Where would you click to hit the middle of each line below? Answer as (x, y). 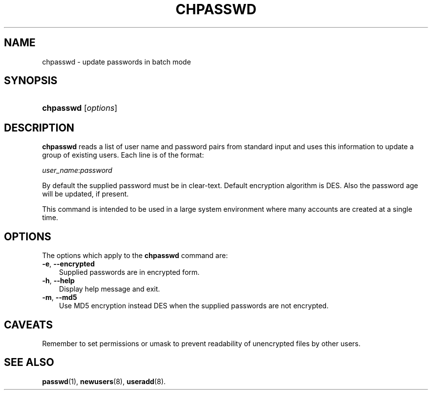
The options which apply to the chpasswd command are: (135, 256)
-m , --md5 (60, 297)
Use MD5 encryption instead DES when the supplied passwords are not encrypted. (194, 306)
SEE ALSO (29, 362)
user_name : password (77, 170)
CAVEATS (28, 325)
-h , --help (58, 281)
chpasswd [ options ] (80, 108)
